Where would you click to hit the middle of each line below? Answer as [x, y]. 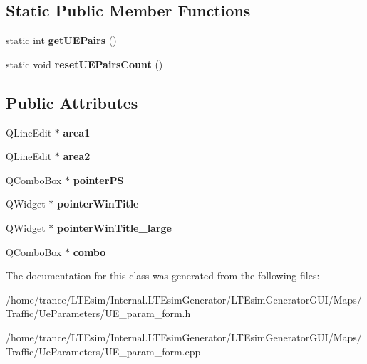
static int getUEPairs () [61, 40]
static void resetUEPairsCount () [84, 64]
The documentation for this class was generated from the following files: [163, 275]
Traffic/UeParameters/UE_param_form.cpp [103, 351]
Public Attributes [72, 102]
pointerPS [98, 180]
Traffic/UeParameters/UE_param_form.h [98, 313]
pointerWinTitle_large [114, 227]
